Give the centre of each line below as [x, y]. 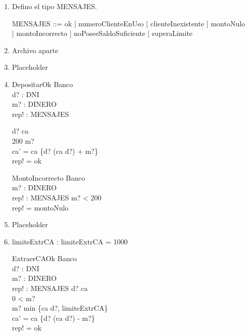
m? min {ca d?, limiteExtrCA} [60, 308]
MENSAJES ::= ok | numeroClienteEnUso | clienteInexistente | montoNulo [129, 23]
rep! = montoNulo [40, 207]
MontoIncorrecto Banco [48, 177]
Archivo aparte [35, 50]
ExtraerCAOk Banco [44, 258]
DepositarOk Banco [43, 84]
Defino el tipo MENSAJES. [54, 6]
